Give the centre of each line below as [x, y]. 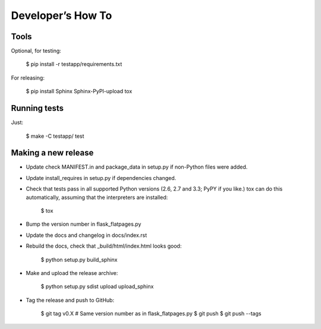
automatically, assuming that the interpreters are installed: [97, 197]
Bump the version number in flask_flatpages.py [84, 224]
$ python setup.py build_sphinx [79, 260]
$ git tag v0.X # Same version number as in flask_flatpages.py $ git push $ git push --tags [151, 314]
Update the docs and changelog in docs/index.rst [86, 235]
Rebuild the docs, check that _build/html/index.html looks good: [104, 246]
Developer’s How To [62, 15]
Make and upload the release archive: [72, 273]
